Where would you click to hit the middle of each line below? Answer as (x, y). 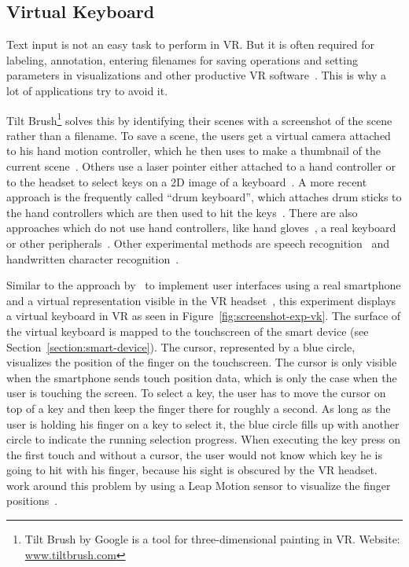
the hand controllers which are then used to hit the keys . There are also (182, 212)
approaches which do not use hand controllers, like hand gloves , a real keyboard (201, 228)
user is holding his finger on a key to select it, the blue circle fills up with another (203, 423)
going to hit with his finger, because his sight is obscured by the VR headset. (192, 470)
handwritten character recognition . (93, 258)
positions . (32, 501)
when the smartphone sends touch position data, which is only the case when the (202, 377)
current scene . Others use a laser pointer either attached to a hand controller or (201, 166)
